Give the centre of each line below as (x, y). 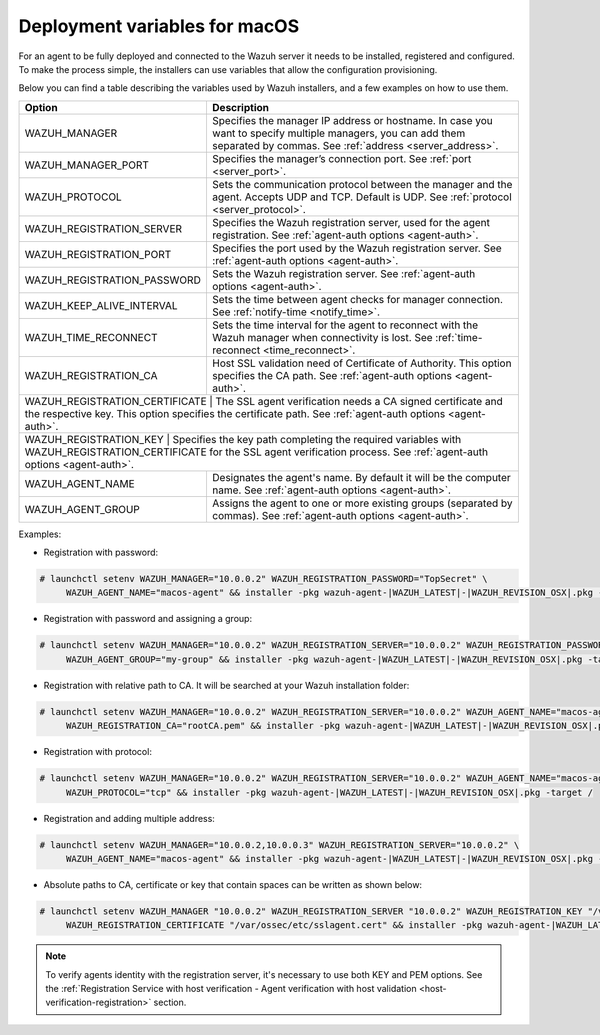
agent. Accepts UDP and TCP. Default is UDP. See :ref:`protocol (361, 197)
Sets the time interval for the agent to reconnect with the (345, 325)
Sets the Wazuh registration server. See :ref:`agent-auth (343, 273)
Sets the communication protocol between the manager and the (362, 184)
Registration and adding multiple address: (129, 818)
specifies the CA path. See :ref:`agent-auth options (331, 375)
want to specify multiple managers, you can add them (338, 133)
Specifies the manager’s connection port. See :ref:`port (341, 158)
